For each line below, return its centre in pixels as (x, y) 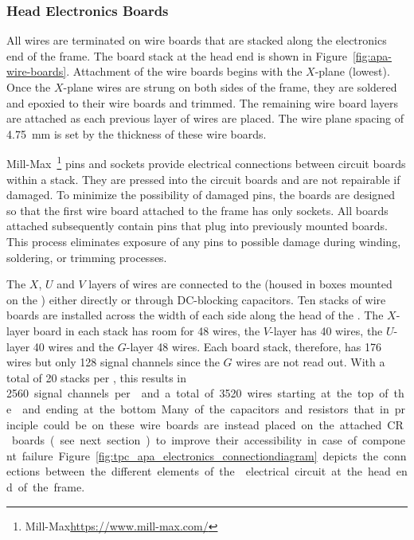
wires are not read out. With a (310, 362)
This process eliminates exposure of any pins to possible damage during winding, (204, 241)
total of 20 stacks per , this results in (97, 377)
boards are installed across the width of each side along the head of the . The (195, 315)
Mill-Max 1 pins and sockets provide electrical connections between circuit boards (206, 162)
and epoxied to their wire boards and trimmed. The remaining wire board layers (203, 102)
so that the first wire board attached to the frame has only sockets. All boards (197, 210)
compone (384, 440)
